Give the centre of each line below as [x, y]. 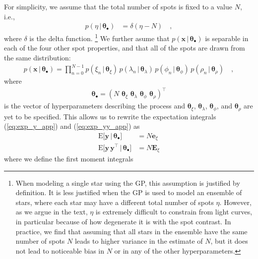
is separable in [227, 38]
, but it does [229, 241]
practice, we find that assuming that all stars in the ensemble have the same [131, 231]
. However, [235, 202]
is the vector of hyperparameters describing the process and [95, 106]
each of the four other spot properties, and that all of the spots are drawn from [125, 48]
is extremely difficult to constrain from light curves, [174, 212]
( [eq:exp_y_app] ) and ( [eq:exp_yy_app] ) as [72, 126]
